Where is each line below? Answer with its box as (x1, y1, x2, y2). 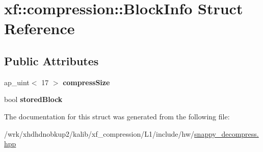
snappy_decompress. (194, 128, 259, 139)
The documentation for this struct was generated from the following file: (4, 111, 230, 121)
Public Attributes (4, 53, 99, 68)
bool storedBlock (4, 94, 63, 105)
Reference (4, 18, 75, 39)
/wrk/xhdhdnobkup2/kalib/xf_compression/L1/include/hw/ (4, 128, 195, 139)
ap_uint (4, 77, 30, 87)
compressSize (63, 77, 110, 87)
